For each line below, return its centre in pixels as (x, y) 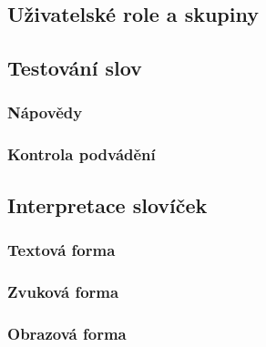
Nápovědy (45, 112)
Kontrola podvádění (82, 154)
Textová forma (61, 249)
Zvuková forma (63, 291)
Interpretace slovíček (107, 204)
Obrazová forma (67, 333)
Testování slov (75, 68)
